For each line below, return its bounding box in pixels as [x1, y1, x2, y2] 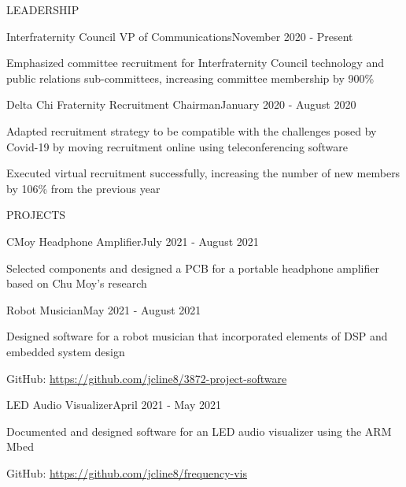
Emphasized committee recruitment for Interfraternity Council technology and [6, 54, 385, 71]
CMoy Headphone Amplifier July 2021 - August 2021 [6, 232, 259, 249]
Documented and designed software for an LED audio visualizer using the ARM [6, 422, 392, 439]
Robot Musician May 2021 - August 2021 [6, 301, 201, 318]
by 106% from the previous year [6, 180, 161, 196]
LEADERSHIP [6, 2, 79, 17]
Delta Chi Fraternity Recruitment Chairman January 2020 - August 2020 [6, 96, 356, 113]
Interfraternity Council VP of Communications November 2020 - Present [6, 28, 353, 44]
